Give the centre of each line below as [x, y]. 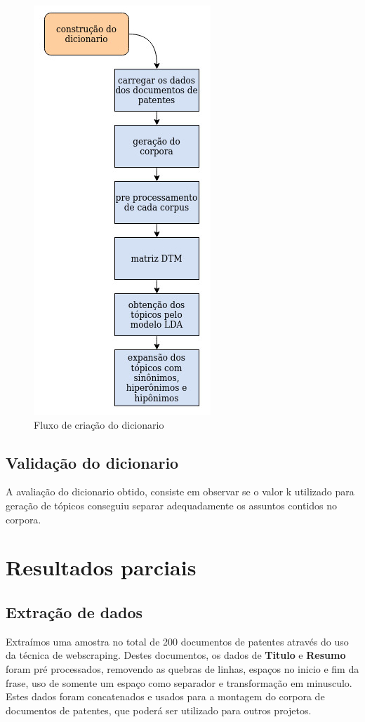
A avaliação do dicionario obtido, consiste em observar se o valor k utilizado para [180, 492]
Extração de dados [74, 611]
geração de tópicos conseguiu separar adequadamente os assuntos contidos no [172, 505]
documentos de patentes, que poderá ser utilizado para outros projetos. [159, 710]
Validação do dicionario [92, 462]
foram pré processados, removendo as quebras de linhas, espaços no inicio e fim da [182, 668]
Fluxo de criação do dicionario [99, 424]
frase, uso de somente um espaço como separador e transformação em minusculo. [179, 682]
